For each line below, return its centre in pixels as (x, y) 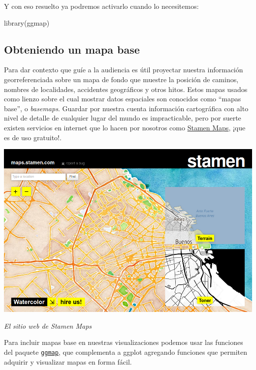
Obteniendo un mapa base (72, 49)
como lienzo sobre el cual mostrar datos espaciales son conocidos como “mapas (123, 99)
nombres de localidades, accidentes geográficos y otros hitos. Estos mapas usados (126, 89)
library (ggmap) (27, 22)
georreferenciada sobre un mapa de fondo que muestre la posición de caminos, (121, 79)
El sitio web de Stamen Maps (48, 325)
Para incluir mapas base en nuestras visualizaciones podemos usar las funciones (124, 342)
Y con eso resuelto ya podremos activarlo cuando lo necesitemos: (101, 6)
